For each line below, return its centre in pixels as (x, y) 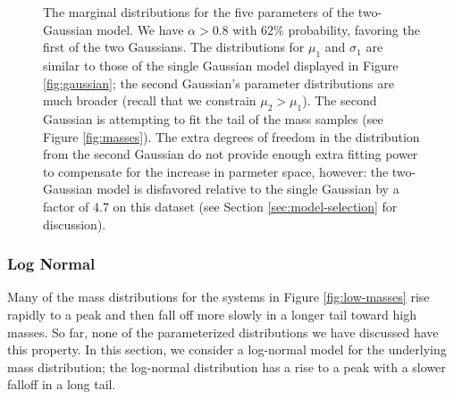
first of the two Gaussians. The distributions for (174, 47)
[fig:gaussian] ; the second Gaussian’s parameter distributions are (219, 83)
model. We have (140, 29)
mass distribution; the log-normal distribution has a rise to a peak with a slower (227, 366)
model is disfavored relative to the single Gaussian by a (248, 189)
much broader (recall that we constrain (150, 100)
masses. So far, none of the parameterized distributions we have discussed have (223, 332)
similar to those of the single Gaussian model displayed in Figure (221, 65)
